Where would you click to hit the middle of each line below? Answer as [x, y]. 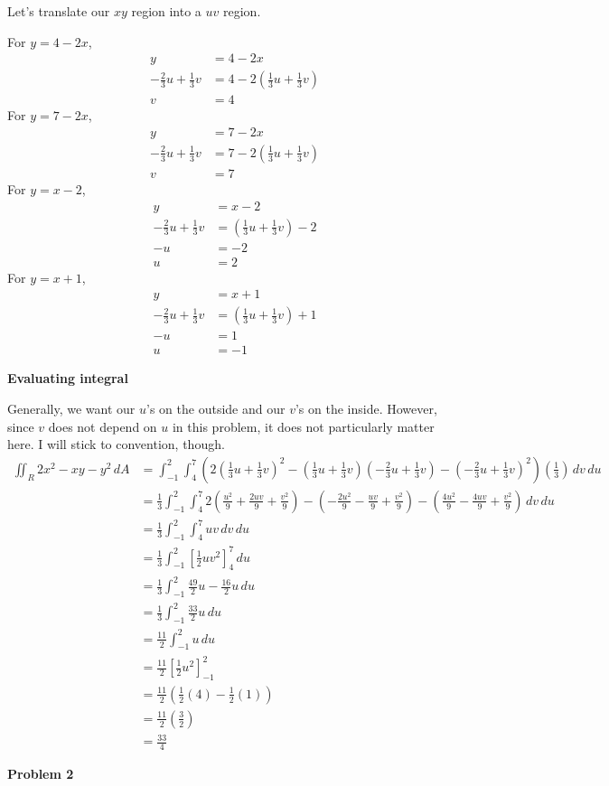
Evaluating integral [68, 378]
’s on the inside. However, [366, 408]
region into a [166, 11]
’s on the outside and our [216, 408]
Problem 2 [41, 774]
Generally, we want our [71, 408]
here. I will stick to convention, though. [116, 444]
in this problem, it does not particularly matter [303, 426]
